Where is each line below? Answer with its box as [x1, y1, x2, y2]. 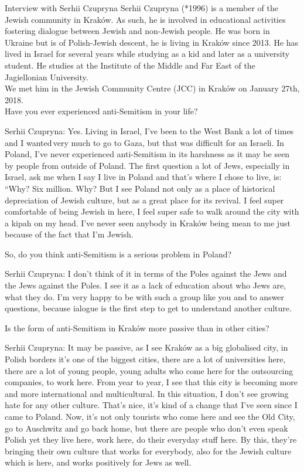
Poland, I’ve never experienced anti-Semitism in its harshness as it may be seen [5, 148, 290, 160]
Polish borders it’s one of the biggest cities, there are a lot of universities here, [5, 353, 286, 365]
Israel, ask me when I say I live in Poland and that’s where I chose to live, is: [5, 171, 282, 183]
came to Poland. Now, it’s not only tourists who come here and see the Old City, [5, 410, 295, 422]
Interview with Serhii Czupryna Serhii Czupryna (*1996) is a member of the [5, 2, 278, 13]
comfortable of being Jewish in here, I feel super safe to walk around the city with [5, 205, 299, 218]
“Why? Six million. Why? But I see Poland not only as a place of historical [5, 182, 275, 194]
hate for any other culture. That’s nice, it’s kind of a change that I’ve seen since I [5, 399, 298, 411]
